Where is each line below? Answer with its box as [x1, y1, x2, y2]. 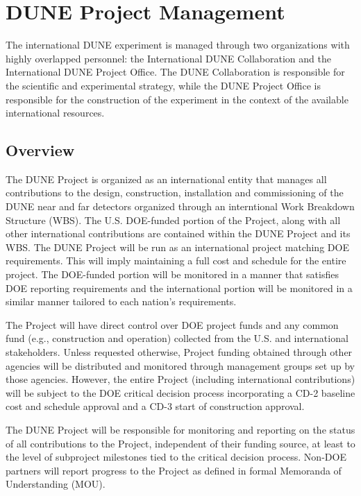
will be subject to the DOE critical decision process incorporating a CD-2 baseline [6, 385, 355, 400]
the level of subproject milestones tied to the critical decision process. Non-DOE [6, 450, 346, 464]
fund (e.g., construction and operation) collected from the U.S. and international [6, 331, 349, 345]
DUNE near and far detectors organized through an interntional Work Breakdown [6, 199, 355, 214]
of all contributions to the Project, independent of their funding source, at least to [6, 436, 355, 450]
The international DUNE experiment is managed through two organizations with [6, 37, 350, 52]
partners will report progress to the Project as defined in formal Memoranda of [6, 463, 342, 477]
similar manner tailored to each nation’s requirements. [6, 294, 237, 309]
